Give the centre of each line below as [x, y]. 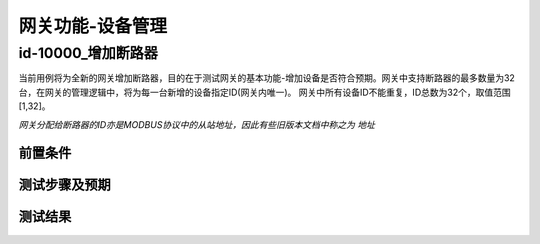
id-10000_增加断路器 [88, 53]
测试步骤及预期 [64, 185]
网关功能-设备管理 [93, 26]
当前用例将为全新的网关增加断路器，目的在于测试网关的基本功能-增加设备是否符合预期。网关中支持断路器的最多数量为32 [266, 78]
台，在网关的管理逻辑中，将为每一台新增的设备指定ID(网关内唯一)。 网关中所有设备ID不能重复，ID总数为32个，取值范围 [264, 92]
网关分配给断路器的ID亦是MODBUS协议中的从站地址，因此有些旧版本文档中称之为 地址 [196, 124]
